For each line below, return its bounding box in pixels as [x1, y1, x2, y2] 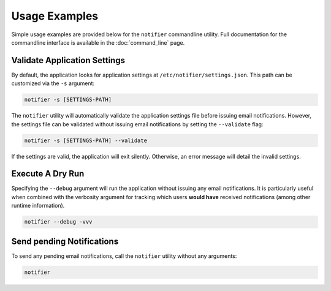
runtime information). [11, 202, 65, 210]
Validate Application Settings [11, 55, 126, 66]
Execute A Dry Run [11, 168, 85, 179]
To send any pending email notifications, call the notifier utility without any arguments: [11, 252, 237, 260]
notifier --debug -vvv [24, 218, 93, 225]
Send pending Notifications [11, 236, 119, 246]
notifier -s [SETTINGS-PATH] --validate [24, 137, 147, 144]
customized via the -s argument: [11, 80, 95, 87]
